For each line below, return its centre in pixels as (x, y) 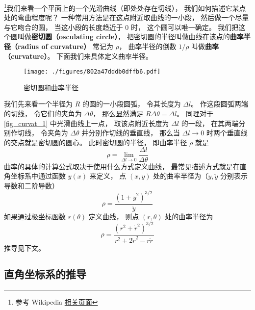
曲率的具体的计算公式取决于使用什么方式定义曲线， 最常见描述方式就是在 (122, 166)
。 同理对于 (195, 114)
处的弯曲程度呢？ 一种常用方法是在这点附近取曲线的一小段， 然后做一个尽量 (127, 17)
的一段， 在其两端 (210, 123)
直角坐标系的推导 (45, 274)
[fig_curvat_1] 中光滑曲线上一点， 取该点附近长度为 (87, 123)
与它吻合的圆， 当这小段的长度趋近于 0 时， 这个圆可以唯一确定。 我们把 (121, 27)
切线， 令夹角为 (43, 133)
